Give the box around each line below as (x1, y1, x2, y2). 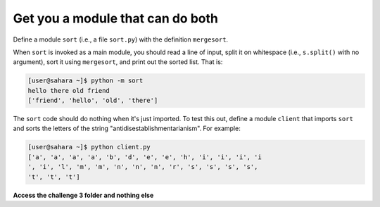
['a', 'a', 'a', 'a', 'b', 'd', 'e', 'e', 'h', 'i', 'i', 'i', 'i (27, 153, 262, 161)
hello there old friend (27, 87, 110, 94)
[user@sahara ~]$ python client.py (27, 143, 151, 151)
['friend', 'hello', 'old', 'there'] (27, 96, 158, 105)
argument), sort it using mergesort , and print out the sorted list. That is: (13, 58, 223, 66)
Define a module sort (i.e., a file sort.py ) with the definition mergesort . (13, 35, 229, 44)
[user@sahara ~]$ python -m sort (27, 77, 144, 84)
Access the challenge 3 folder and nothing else (13, 191, 154, 199)
